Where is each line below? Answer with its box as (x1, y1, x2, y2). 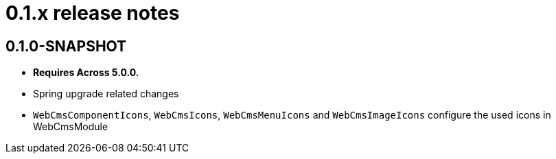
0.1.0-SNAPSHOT (5, 37, 127, 55)
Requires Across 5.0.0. (33, 66, 139, 79)
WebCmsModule (33, 121, 108, 133)
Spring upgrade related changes (33, 88, 179, 100)
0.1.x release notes (5, 1, 180, 25)
